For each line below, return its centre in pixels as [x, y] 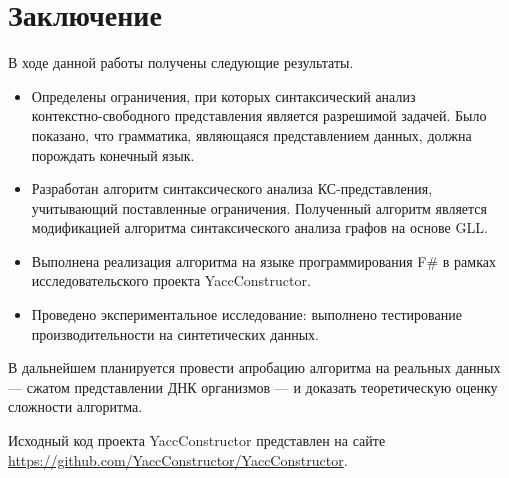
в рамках [469, 260]
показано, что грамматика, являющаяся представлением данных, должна [251, 134]
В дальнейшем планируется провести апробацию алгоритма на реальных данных [254, 367]
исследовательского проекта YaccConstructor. [171, 280]
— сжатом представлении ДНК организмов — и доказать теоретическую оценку [253, 386]
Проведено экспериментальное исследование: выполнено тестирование [246, 314]
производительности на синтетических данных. [175, 333]
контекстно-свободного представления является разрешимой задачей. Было [259, 115]
